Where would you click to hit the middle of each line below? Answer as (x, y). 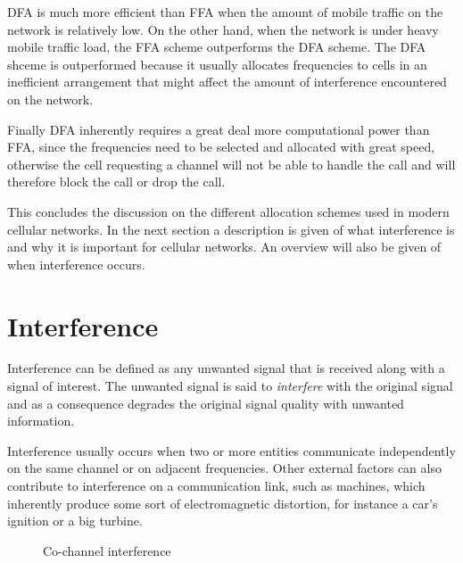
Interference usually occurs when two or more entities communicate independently (231, 450)
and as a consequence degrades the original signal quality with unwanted (206, 403)
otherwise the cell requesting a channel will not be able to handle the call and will (231, 164)
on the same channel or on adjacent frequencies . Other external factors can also (224, 468)
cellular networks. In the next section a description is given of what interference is (231, 229)
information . (41, 421)
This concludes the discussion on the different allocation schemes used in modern (228, 211)
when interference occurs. (76, 264)
